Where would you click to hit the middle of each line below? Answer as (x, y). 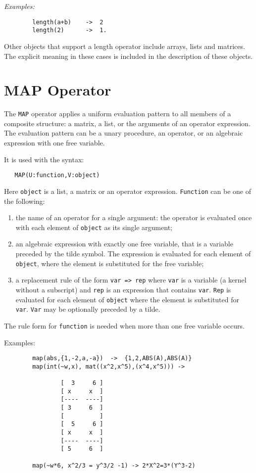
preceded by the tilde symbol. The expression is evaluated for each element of (133, 253)
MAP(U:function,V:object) (57, 175)
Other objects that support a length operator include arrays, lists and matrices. (125, 46)
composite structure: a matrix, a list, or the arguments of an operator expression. (127, 123)
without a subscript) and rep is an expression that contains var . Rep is (123, 289)
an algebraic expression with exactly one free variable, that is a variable (124, 244)
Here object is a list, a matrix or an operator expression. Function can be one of (128, 191)
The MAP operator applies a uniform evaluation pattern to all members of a (118, 114)
